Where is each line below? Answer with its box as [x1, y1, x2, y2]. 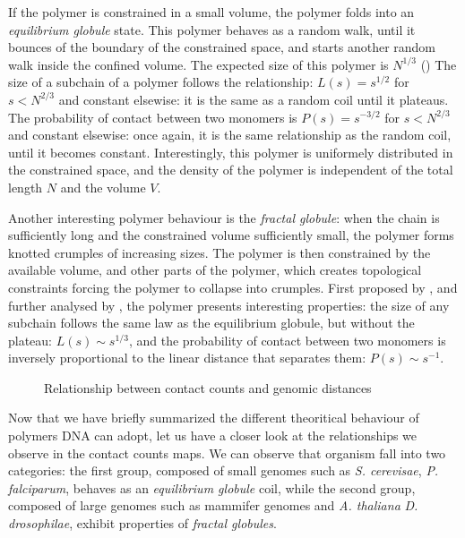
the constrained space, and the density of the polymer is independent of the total [8, 160, 453, 179]
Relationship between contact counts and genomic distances [44, 378, 372, 397]
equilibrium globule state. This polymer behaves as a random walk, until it [8, 20, 416, 38]
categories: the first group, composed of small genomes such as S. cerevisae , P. [8, 461, 439, 480]
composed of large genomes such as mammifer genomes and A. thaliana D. [8, 496, 418, 515]
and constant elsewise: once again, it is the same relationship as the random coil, [8, 125, 452, 144]
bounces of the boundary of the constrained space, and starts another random [8, 38, 436, 56]
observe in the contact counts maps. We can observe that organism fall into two [8, 443, 446, 462]
